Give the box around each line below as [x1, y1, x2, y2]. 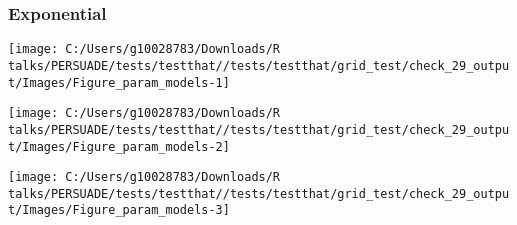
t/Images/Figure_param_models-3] [8, 203, 230, 218]
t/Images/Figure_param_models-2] [8, 139, 230, 154]
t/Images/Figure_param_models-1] [8, 75, 230, 90]
